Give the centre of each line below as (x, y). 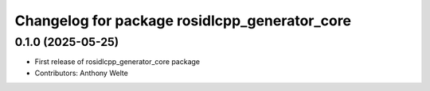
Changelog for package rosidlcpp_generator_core (183, 21)
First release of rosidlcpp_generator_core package (117, 62)
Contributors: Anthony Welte (82, 73)
